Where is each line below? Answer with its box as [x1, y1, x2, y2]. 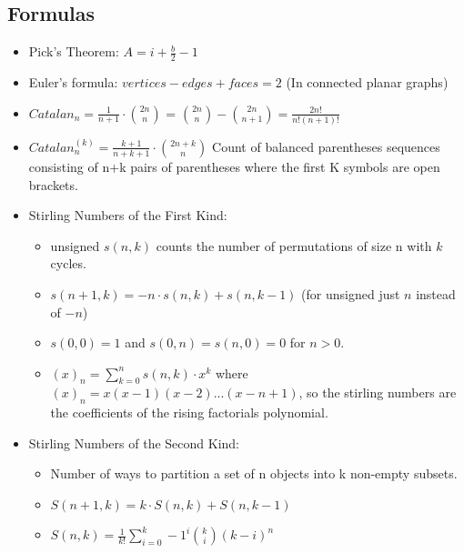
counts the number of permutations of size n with [156, 236, 432, 255]
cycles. [50, 254, 86, 273]
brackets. [28, 175, 78, 194]
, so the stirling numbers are [298, 383, 457, 402]
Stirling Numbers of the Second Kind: [28, 433, 239, 452]
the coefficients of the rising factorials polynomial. [50, 403, 328, 422]
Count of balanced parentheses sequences [212, 136, 440, 156]
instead [416, 284, 456, 303]
